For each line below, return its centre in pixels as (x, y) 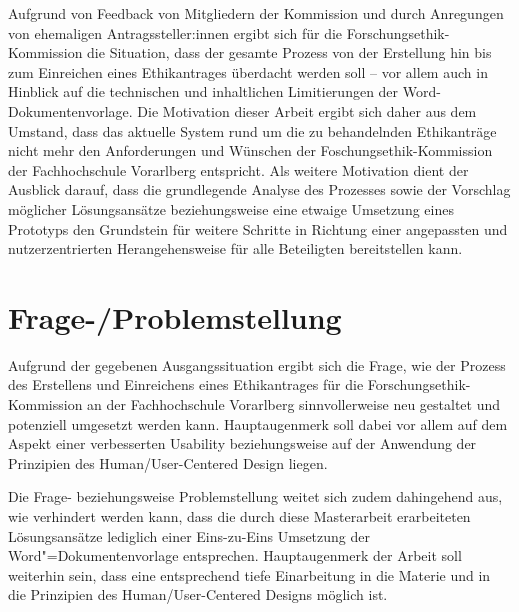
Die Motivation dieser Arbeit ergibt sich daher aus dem (307, 110)
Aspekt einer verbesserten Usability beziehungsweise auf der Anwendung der (242, 443)
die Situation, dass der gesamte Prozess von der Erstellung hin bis (289, 52)
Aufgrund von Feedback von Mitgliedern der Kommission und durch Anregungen (256, 13)
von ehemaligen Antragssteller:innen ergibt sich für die (175, 32)
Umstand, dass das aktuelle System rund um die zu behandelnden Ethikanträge (252, 130)
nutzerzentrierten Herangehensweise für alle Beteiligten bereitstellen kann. (235, 248)
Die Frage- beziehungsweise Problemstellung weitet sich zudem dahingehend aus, (255, 496)
